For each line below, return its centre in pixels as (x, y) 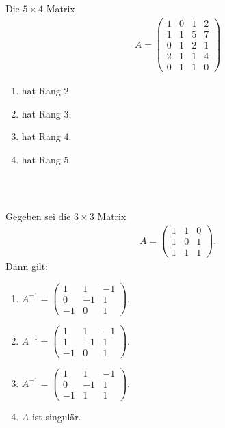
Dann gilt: (27, 266)
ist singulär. (56, 417)
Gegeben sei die (38, 216)
